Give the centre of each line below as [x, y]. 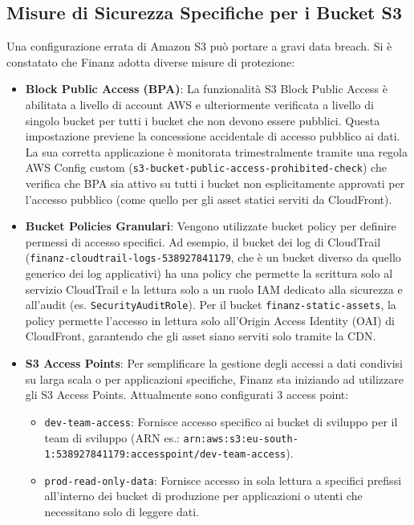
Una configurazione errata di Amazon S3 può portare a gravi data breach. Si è [199, 46]
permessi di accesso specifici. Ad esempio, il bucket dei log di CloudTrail [203, 241]
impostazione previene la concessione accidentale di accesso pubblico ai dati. [213, 136]
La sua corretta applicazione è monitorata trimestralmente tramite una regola [217, 151]
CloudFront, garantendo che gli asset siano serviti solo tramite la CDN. [201, 336]
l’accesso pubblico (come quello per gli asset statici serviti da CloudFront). [209, 199]
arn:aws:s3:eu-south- [241, 439]
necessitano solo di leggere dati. [122, 512]
